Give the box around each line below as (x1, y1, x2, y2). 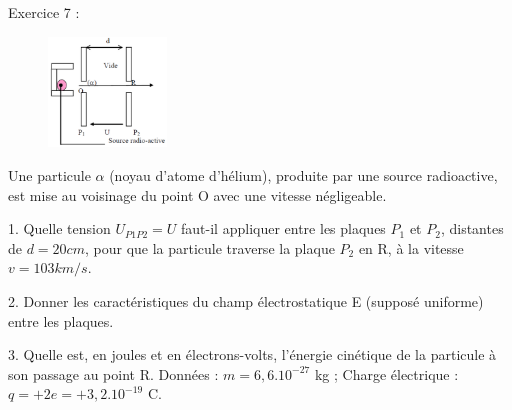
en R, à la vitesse (358, 237, 464, 258)
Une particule (8, 165, 91, 186)
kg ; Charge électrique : (314, 363, 459, 384)
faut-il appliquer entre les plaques (181, 218, 386, 239)
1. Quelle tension (8, 218, 111, 239)
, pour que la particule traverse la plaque (84, 237, 335, 258)
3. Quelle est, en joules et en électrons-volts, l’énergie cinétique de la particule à (8, 344, 497, 365)
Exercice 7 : (8, 2, 80, 22)
